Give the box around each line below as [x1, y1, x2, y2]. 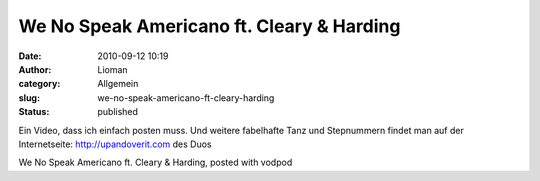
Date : [18, 50, 42, 62]
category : [18, 78, 61, 90]
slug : [18, 91, 40, 104]
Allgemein [97, 78, 139, 90]
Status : [18, 106, 50, 118]
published [97, 106, 139, 118]
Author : [18, 63, 52, 75]
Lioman [97, 63, 129, 75]
